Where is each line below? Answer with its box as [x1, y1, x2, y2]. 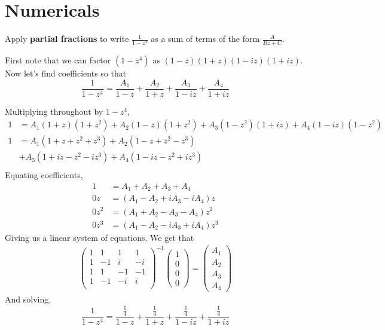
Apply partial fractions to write [5, 32, 129, 45]
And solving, [5, 293, 51, 305]
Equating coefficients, [5, 169, 83, 181]
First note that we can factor [5, 53, 111, 66]
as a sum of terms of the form [151, 32, 260, 45]
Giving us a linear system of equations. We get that [5, 231, 194, 243]
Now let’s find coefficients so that [5, 66, 127, 79]
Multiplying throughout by [5, 105, 103, 117]
